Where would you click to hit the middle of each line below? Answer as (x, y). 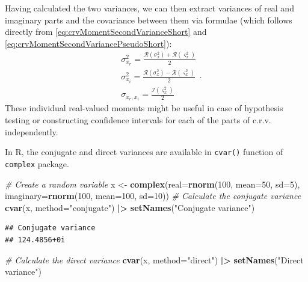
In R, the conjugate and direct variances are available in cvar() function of (144, 152)
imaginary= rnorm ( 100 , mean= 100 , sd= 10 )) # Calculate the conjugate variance (153, 196)
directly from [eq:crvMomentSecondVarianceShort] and (106, 32)
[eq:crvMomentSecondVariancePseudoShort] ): (88, 43)
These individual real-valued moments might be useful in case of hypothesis (144, 108)
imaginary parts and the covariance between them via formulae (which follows (149, 20)
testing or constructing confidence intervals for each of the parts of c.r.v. (138, 120)
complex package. (37, 163)
